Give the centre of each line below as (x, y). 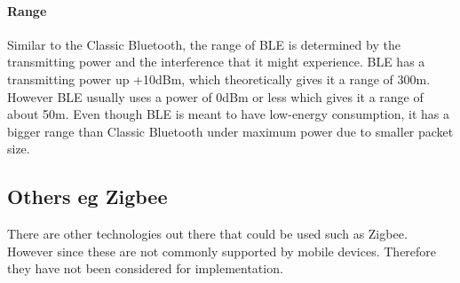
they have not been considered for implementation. (145, 268)
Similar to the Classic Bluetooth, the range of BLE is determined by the (204, 44)
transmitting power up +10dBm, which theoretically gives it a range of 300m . (219, 79)
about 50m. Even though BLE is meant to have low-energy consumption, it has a (229, 114)
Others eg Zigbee (87, 197)
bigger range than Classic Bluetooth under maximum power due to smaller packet (230, 131)
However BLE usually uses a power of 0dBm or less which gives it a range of (215, 96)
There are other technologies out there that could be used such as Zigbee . (207, 234)
